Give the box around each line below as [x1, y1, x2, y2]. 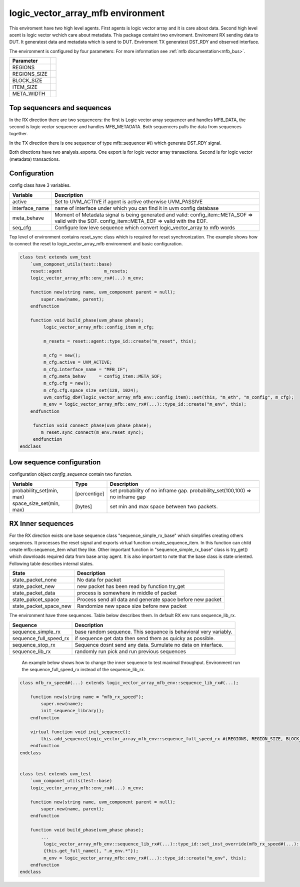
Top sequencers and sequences [9, 103, 112, 112]
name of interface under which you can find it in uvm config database [54, 204, 219, 211]
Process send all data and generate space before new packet [76, 596, 222, 603]
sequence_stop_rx [12, 641, 56, 648]
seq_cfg [12, 224, 31, 231]
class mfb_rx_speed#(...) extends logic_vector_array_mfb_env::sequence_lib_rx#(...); [19, 680, 239, 686]
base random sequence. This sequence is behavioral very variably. [74, 628, 232, 635]
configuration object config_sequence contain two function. [9, 471, 132, 477]
